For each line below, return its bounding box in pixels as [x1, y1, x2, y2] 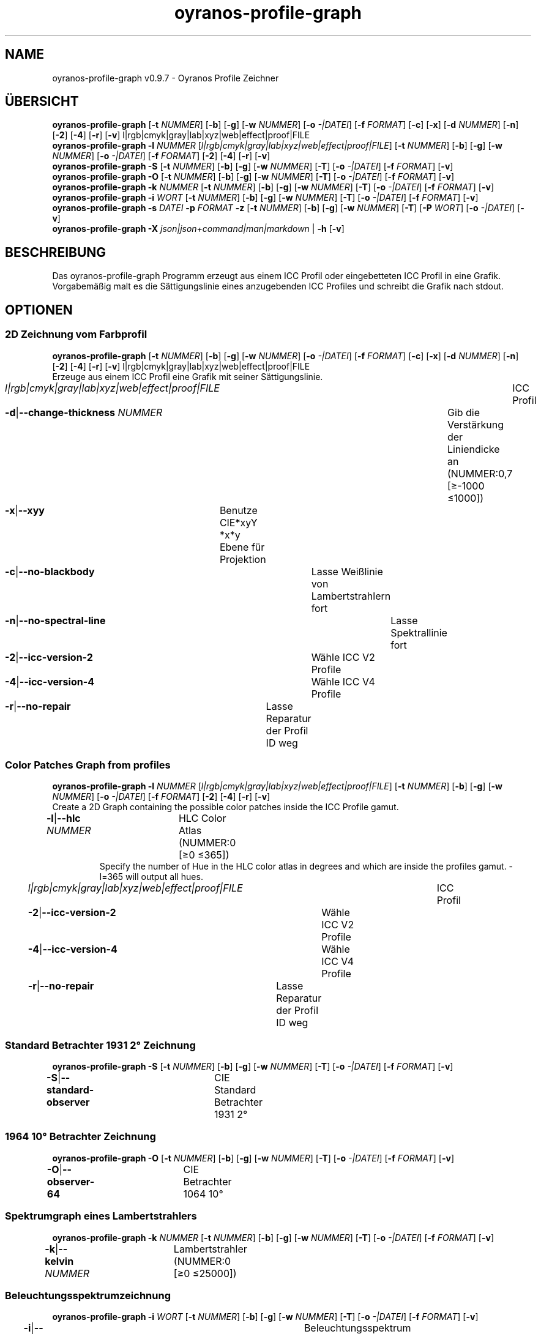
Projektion [219, 553, 266, 565]
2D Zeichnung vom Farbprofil [5, 328, 147, 341]
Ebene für [219, 540, 265, 553]
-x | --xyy [5, 504, 45, 516]
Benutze [219, 504, 258, 516]
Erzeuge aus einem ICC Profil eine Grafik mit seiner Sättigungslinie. [52, 371, 323, 382]
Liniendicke [447, 442, 500, 455]
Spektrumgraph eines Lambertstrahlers [5, 1210, 197, 1223]
